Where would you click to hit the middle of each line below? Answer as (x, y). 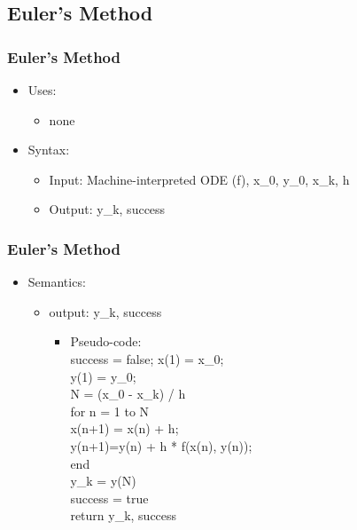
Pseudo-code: (106, 341)
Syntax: (49, 150)
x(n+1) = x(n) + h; (124, 428)
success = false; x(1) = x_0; (147, 358)
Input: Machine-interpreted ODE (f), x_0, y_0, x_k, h (199, 179)
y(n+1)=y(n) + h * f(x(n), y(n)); (161, 445)
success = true (109, 498)
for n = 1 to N (110, 411)
